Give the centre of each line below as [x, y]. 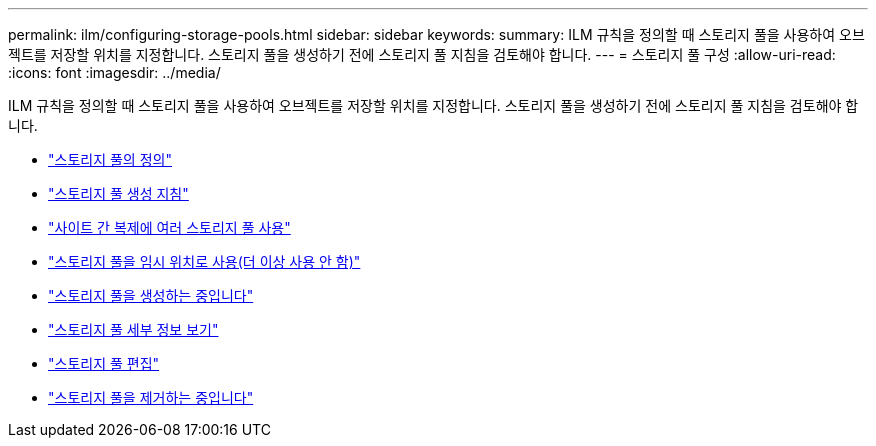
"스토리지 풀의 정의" [110, 159]
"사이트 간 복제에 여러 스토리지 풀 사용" [169, 227]
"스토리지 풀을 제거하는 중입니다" [151, 397]
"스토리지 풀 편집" [104, 363]
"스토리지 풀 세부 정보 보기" [133, 329]
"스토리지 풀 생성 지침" [118, 193]
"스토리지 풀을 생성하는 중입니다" [151, 295]
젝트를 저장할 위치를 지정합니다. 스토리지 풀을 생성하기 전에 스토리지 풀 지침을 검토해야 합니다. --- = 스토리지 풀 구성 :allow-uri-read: [422, 54]
